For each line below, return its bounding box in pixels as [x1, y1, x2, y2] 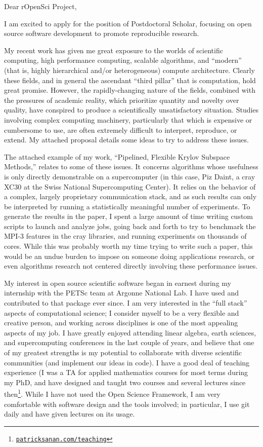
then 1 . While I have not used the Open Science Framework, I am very [4, 387, 221, 399]
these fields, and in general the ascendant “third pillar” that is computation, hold [4, 74, 256, 85]
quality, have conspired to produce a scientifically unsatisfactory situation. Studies [4, 104, 259, 115]
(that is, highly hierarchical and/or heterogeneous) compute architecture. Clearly [4, 64, 255, 75]
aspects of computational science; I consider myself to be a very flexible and [4, 307, 239, 318]
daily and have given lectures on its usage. [4, 408, 135, 419]
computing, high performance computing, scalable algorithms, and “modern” [4, 55, 242, 65]
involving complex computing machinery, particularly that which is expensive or [4, 114, 252, 125]
